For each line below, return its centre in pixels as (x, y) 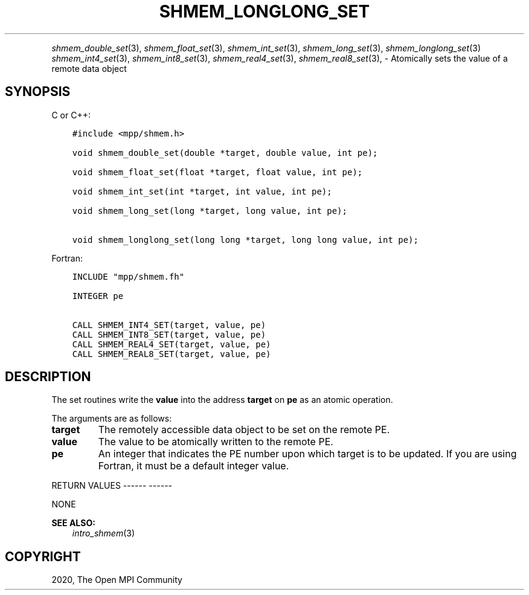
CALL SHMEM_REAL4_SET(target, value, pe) (172, 344)
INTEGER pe (98, 296)
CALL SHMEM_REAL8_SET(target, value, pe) (172, 354)
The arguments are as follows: (112, 419)
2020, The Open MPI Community (117, 580)
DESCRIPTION (48, 377)
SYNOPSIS (38, 92)
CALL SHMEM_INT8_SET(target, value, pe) (169, 334)
